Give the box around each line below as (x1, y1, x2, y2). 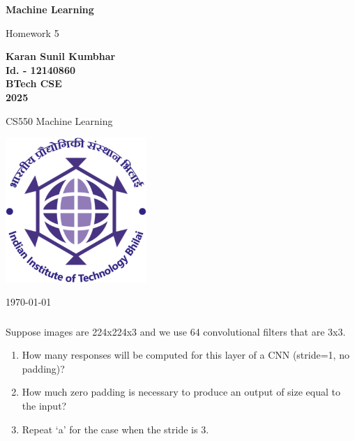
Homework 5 (6, 25, 59, 40)
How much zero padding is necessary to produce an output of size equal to (22, 384, 340, 399)
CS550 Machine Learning (6, 113, 113, 128)
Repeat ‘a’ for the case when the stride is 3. (22, 421, 209, 436)
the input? (22, 398, 67, 413)
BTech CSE (6, 76, 62, 91)
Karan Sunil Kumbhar (6, 49, 116, 63)
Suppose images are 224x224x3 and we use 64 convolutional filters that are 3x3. (6, 324, 346, 338)
